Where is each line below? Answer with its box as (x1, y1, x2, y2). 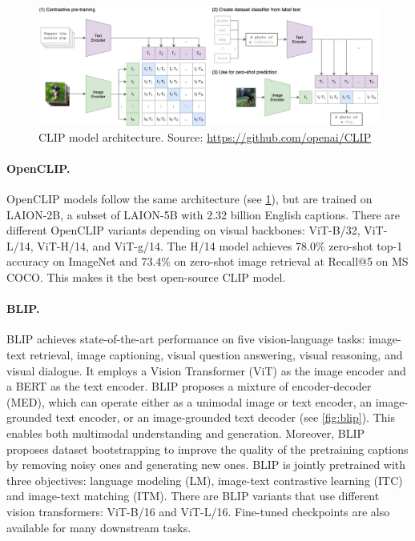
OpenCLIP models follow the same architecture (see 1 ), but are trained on (6, 190, 373, 207)
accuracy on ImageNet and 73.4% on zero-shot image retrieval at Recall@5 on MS (6, 253, 409, 270)
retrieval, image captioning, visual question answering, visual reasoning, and (30, 347, 403, 363)
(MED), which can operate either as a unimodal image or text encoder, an (6, 393, 373, 410)
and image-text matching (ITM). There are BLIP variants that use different (6, 487, 380, 504)
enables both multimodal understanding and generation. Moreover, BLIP (6, 424, 365, 441)
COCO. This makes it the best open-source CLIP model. (6, 269, 286, 286)
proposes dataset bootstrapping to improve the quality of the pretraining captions (6, 440, 409, 457)
